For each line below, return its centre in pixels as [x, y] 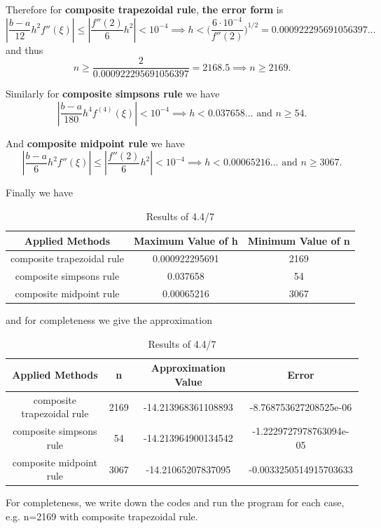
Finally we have [39, 192]
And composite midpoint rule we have [95, 143]
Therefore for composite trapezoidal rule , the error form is [145, 9]
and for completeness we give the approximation [109, 320]
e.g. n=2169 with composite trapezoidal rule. [102, 516]
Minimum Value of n [299, 240]
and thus [25, 49]
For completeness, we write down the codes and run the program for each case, [175, 502]
